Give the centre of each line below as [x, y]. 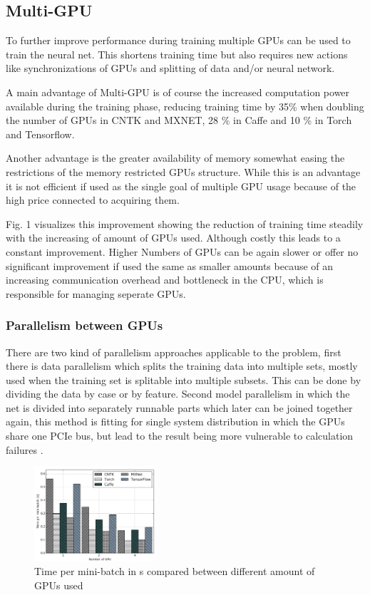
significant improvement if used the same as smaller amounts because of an [170, 265]
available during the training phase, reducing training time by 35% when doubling [185, 106]
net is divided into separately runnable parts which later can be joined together [179, 407]
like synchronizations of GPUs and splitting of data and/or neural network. [170, 68]
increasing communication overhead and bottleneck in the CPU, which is [165, 280]
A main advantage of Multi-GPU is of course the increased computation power [178, 92]
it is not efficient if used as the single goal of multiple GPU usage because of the [181, 186]
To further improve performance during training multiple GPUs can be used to [178, 40]
